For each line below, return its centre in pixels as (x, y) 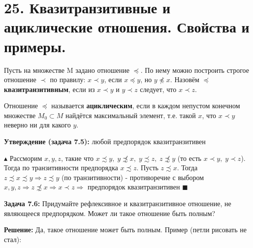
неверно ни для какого (37, 125)
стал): (13, 239)
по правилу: (68, 79)
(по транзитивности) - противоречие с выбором (133, 177)
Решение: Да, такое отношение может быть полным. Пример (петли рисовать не (125, 230)
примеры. (35, 46)
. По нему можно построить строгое (195, 70)
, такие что (77, 158)
